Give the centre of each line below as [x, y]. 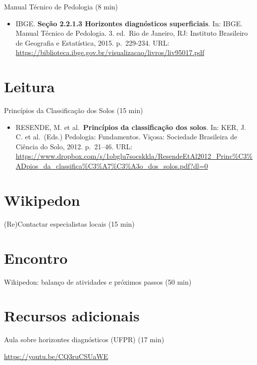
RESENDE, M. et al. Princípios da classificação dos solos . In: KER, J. [131, 127]
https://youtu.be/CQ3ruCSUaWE [56, 356]
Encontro [36, 258]
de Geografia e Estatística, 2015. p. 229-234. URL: [92, 42]
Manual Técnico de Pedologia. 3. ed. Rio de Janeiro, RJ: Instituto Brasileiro [132, 33]
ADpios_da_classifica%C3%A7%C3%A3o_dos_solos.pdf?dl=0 [112, 166]
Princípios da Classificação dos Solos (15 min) [74, 110]
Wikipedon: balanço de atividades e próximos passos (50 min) [98, 281]
